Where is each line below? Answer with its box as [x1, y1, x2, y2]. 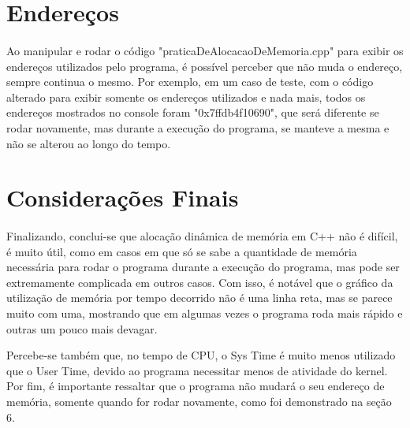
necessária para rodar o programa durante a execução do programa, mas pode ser [6, 259, 400, 275]
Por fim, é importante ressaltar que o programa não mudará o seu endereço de [6, 378, 385, 394]
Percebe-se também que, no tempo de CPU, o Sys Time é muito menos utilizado [6, 347, 396, 363]
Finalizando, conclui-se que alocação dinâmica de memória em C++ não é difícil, [6, 228, 398, 244]
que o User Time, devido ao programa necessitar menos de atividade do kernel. [6, 362, 388, 378]
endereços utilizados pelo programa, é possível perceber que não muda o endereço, [6, 58, 403, 74]
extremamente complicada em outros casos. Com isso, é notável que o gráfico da [6, 274, 393, 290]
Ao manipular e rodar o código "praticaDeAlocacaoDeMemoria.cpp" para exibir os [6, 42, 404, 58]
